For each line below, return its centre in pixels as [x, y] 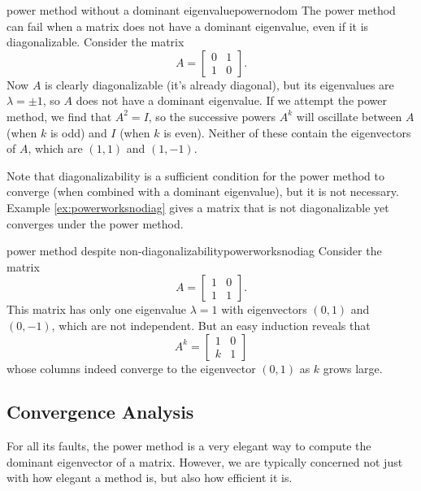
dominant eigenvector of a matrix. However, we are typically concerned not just [205, 461]
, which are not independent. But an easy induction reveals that [211, 325]
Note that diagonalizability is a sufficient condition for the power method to [195, 175]
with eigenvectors [264, 309]
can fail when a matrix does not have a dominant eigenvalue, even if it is [188, 26]
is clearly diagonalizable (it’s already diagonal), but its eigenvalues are [219, 84]
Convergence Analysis [100, 412]
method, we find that [59, 116]
